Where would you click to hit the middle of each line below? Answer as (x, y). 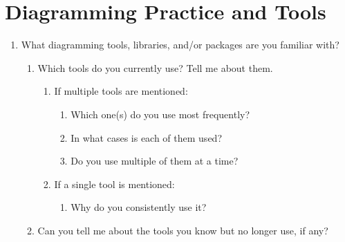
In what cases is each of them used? (146, 137)
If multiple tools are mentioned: (121, 91)
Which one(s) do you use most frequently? (160, 114)
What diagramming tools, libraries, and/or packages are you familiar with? (180, 45)
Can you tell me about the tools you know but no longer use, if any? (183, 230)
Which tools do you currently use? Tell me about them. (155, 67)
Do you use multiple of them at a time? (155, 161)
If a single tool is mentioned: (114, 184)
